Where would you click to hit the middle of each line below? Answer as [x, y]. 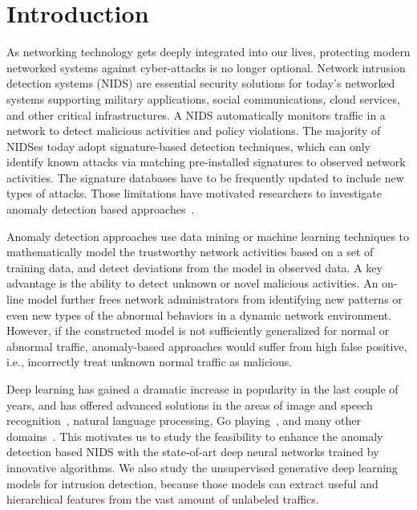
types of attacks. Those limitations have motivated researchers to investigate [194, 193]
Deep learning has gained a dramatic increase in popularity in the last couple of [202, 389]
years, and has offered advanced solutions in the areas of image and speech [190, 404]
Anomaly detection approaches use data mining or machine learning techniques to [208, 236]
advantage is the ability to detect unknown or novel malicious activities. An [192, 283]
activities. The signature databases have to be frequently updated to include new [205, 177]
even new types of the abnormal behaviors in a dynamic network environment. [199, 314]
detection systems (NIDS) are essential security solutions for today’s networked [201, 83]
